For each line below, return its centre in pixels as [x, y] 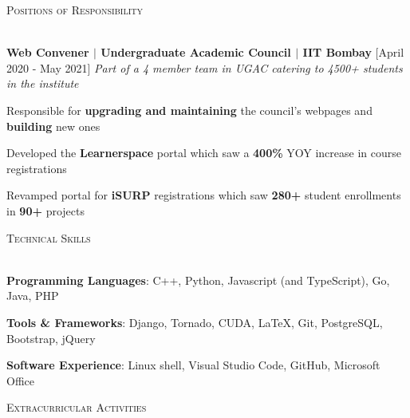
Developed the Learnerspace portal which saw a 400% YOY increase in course [204, 153]
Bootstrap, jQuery [51, 338]
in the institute [43, 83]
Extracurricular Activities [77, 407]
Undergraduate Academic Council [196, 52]
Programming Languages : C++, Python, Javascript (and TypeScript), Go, [198, 280]
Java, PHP [33, 296]
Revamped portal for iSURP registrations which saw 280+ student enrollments [204, 195]
